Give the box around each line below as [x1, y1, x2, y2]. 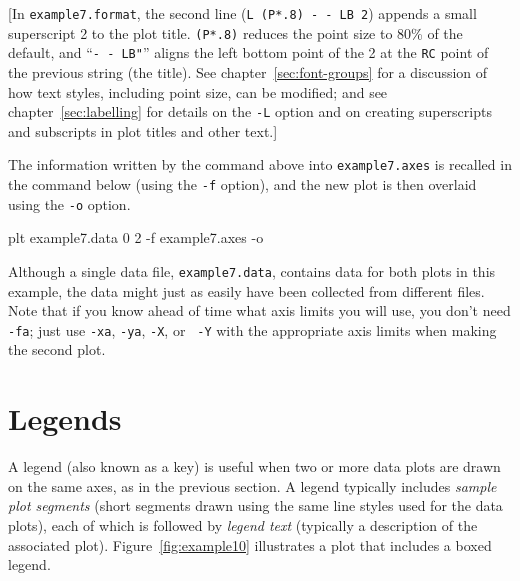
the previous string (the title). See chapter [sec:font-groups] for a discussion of [8, 61, 488, 82]
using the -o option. [8, 193, 131, 214]
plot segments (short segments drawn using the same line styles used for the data [8, 495, 503, 516]
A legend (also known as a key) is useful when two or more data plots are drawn [8, 456, 501, 477]
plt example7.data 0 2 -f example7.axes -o [8, 227, 264, 248]
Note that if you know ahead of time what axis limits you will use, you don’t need [8, 300, 511, 321]
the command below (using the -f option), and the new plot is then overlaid [8, 174, 477, 195]
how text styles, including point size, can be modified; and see [8, 81, 388, 102]
